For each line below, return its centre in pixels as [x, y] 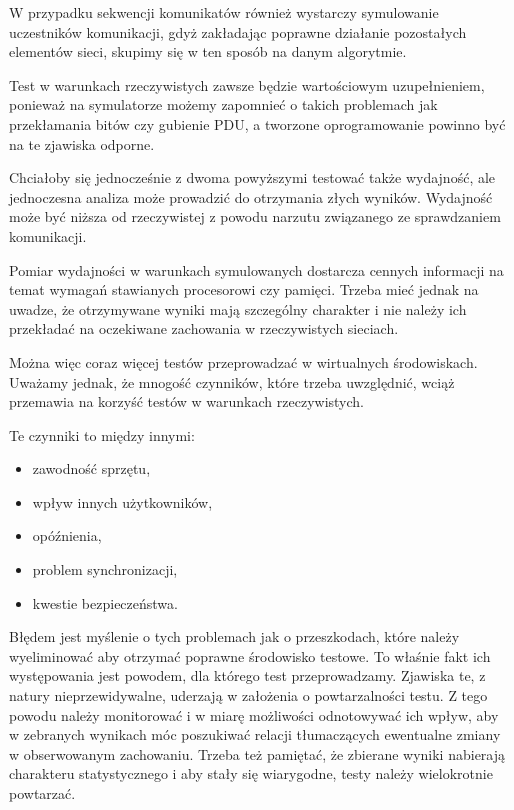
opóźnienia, [67, 535]
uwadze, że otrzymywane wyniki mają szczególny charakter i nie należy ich [238, 308]
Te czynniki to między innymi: [102, 434]
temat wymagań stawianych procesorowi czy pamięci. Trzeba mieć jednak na [244, 289]
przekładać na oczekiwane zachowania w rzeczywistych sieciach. [204, 328]
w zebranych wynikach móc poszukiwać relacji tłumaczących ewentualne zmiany [255, 734]
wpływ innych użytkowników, [122, 501]
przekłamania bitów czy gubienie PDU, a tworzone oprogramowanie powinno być [257, 123]
